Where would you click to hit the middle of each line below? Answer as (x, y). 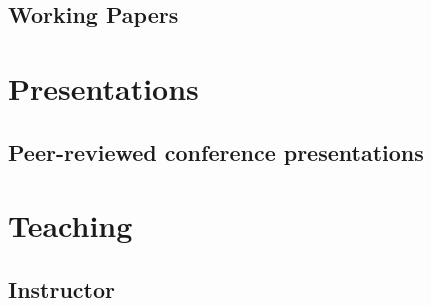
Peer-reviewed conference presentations (216, 151)
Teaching (70, 225)
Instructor (62, 288)
